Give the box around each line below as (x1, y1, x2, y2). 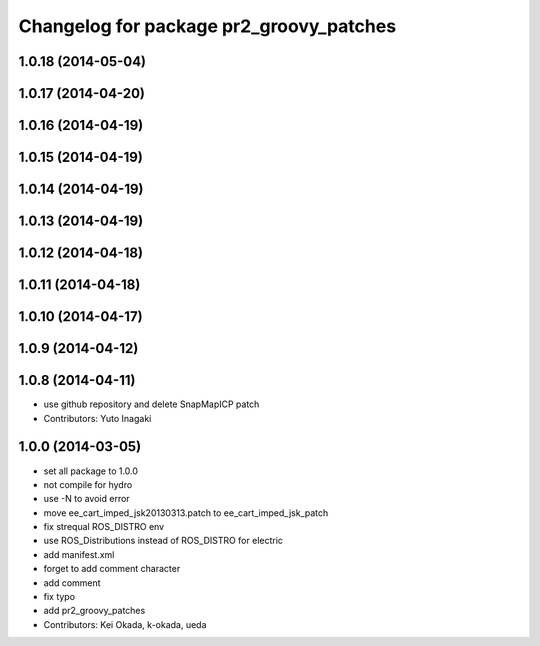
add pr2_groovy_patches (43, 605, 146, 617)
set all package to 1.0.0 (43, 465, 139, 477)
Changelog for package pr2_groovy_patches (18, 15, 397, 37)
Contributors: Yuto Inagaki (43, 412, 152, 424)
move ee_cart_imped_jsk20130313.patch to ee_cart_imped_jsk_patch (43, 506, 329, 519)
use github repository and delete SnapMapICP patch (43, 398, 260, 410)
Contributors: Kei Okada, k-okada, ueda (43, 618, 207, 630)
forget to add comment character (43, 563, 181, 575)
